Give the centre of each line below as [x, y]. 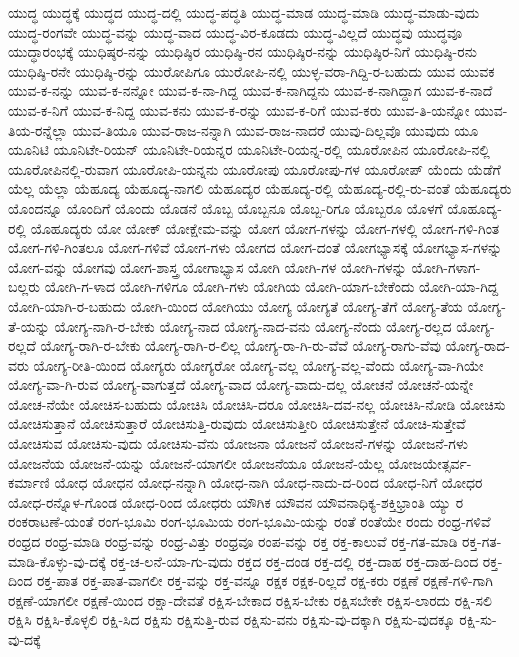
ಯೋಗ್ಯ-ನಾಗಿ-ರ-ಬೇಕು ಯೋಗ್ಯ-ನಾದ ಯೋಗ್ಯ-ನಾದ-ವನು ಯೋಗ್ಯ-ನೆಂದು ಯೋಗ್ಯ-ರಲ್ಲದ [253, 325]
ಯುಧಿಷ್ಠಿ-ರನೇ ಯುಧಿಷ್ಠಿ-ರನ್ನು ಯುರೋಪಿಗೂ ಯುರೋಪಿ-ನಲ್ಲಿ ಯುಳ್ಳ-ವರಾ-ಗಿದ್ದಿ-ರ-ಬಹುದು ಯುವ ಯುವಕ [251, 70]
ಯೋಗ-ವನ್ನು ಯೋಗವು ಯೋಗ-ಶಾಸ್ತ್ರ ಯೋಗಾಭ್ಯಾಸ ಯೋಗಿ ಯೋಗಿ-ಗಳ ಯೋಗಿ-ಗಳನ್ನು [207, 266]
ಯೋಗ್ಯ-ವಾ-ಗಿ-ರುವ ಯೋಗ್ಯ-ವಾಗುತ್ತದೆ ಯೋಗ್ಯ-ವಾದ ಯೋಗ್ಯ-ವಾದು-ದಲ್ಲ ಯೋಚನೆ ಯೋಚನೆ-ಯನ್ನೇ [241, 384]
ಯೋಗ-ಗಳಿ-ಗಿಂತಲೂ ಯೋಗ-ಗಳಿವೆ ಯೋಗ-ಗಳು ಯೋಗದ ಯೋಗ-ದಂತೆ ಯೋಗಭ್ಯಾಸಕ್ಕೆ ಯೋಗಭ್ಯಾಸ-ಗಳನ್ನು [255, 247]
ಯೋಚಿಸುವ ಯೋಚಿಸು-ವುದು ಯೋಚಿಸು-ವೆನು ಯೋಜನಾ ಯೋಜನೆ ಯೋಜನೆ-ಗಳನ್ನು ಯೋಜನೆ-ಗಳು [238, 443]
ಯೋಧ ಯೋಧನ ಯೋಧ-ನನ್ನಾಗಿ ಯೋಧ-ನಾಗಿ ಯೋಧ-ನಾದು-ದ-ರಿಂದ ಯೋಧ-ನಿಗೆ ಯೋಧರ [268, 482]
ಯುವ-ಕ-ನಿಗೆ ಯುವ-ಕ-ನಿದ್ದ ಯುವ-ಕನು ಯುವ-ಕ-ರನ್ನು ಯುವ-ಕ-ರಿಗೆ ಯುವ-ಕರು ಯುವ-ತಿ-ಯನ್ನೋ [239, 109]
